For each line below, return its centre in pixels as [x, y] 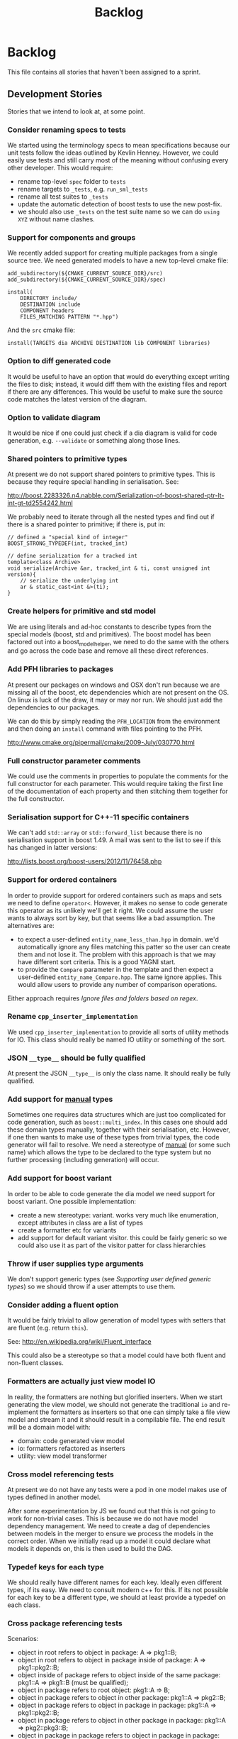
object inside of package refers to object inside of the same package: [119, 1675]
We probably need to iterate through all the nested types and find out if [111, 517]
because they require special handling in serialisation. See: [93, 482]
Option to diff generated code [59, 361]
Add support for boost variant [59, 1178]
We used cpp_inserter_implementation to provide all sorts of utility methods [118, 1032]
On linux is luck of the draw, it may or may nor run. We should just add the [115, 700]
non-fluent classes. [35, 1363]
